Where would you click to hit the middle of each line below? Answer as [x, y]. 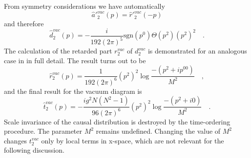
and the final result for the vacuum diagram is [73, 91]
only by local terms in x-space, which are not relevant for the [133, 140]
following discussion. [34, 150]
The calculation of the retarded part [58, 51]
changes [16, 140]
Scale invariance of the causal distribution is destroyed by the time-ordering [117, 121]
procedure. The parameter [43, 131]
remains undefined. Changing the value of [158, 131]
